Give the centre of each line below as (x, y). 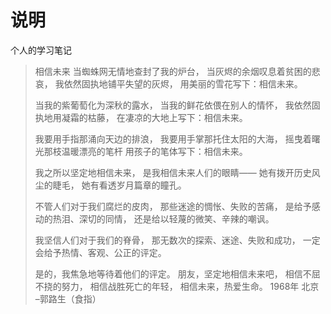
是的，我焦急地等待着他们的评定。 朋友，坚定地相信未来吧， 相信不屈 (177, 273)
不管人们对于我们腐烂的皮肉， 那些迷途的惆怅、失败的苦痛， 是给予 (173, 206)
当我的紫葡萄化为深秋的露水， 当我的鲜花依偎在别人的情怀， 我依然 (173, 105)
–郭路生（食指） (68, 298)
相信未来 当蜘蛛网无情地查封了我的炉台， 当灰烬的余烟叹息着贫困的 (173, 71)
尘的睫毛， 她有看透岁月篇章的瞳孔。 (110, 185)
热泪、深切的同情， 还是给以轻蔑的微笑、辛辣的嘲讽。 (163, 218)
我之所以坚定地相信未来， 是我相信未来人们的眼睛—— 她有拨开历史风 (177, 172)
